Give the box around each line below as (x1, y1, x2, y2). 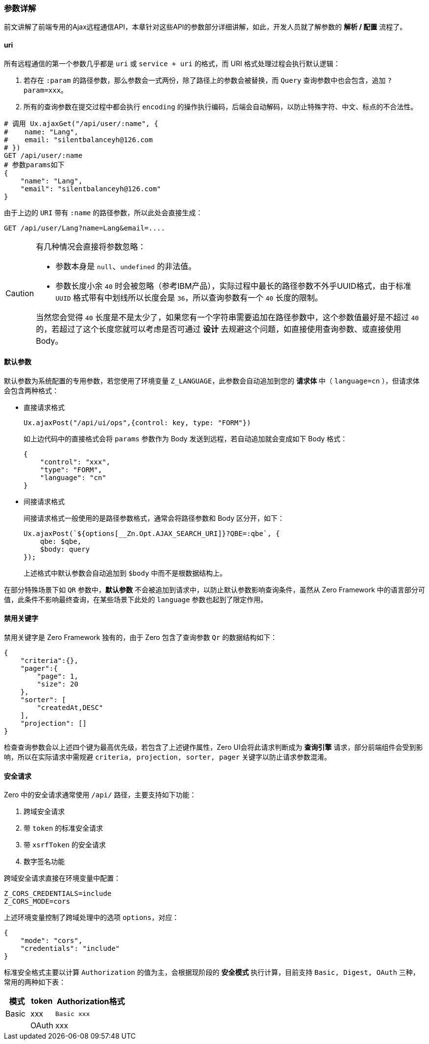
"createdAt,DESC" (37, 704, 103, 712)
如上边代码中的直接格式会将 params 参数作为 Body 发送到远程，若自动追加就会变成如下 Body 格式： (24, 434, 348, 443)
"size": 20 (37, 680, 78, 688)
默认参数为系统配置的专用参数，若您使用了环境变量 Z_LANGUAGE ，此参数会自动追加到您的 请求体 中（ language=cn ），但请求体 (4, 376, 420, 385)
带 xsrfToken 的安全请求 (24, 840, 106, 849)
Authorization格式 (56, 996, 125, 1007)
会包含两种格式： (4, 386, 59, 395)
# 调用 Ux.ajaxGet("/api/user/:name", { (4, 119, 158, 127)
